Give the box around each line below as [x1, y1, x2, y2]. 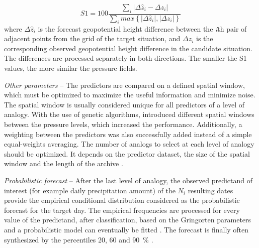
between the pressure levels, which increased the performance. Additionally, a [4, 118, 242, 129]
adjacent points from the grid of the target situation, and [4, 33, 181, 44]
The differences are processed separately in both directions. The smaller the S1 [4, 53, 247, 63]
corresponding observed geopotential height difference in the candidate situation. [4, 43, 252, 53]
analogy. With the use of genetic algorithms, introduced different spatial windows [4, 109, 254, 119]
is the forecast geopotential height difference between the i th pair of [38, 23, 247, 34]
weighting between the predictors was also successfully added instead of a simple [4, 129, 252, 139]
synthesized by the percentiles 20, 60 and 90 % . [4, 234, 153, 244]
